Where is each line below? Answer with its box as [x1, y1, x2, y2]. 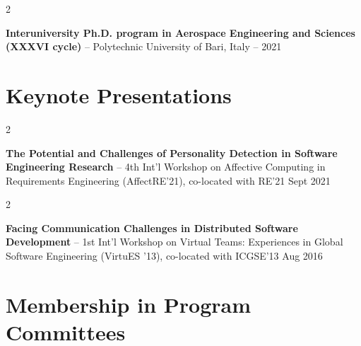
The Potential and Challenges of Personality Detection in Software [6, 145, 338, 160]
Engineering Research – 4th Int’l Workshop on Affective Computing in [6, 159, 326, 174]
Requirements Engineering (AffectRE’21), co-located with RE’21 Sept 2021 [6, 173, 331, 188]
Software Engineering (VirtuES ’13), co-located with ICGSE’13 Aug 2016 [6, 248, 323, 263]
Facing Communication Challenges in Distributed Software [6, 220, 298, 235]
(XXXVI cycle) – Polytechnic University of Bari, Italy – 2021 [6, 39, 282, 54]
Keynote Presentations [6, 80, 232, 109]
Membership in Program [6, 289, 251, 318]
